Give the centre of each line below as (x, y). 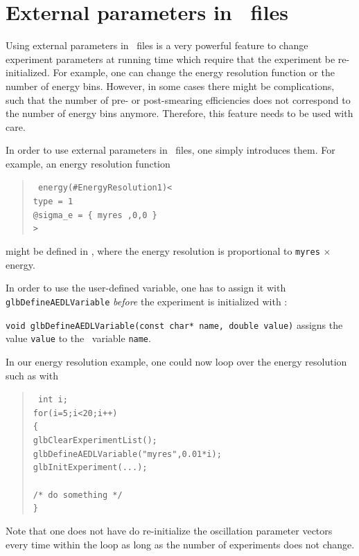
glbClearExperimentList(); (95, 441)
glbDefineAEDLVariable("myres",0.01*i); (127, 454)
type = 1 (53, 202)
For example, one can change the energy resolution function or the (194, 72)
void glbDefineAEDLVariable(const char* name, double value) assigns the (174, 324)
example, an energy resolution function (88, 163)
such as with (32, 375)
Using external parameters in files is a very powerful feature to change (157, 45)
